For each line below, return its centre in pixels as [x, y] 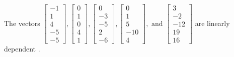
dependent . [22, 49]
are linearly [212, 23]
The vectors [22, 23]
